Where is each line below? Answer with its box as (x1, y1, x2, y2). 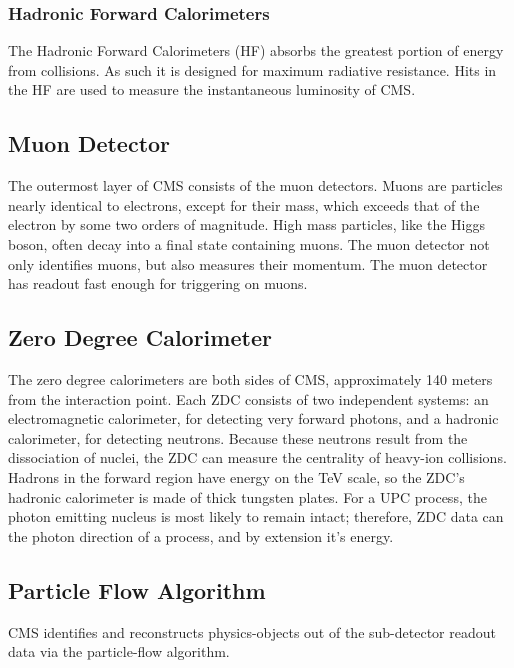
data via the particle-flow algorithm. (8, 641, 230, 662)
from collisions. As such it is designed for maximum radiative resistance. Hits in (8, 59, 497, 80)
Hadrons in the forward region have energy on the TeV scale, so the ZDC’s (8, 466, 465, 487)
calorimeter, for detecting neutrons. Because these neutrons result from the (8, 427, 468, 448)
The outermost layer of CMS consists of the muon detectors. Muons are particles (8, 175, 503, 196)
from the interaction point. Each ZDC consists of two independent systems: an (8, 388, 489, 409)
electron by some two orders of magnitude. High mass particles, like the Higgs (8, 214, 485, 235)
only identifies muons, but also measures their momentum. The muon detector (8, 253, 488, 274)
